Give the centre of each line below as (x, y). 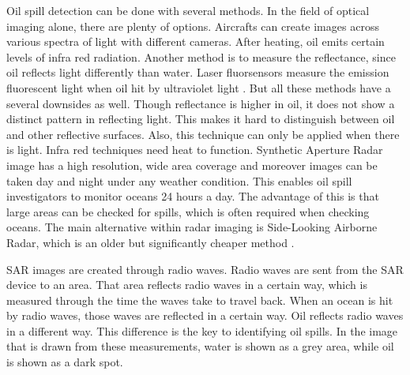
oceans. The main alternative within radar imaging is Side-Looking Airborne (192, 227)
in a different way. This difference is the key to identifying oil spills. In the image (202, 330)
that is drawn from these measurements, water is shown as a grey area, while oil (200, 346)
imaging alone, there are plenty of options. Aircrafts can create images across (193, 26)
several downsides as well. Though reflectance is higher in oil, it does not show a (201, 103)
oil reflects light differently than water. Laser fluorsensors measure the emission (198, 72)
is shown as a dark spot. (65, 362)
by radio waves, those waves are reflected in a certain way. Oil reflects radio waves (205, 315)
